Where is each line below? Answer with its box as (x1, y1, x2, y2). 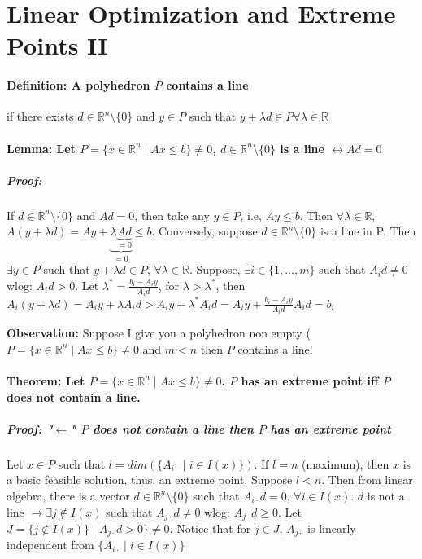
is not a (367, 486, 405, 504)
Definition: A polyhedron (7, 77, 150, 94)
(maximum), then (301, 455, 389, 472)
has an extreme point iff (241, 372, 379, 389)
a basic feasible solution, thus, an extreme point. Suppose (7, 471, 293, 488)
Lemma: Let (7, 139, 76, 156)
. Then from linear (321, 471, 413, 488)
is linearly (307, 519, 356, 536)
